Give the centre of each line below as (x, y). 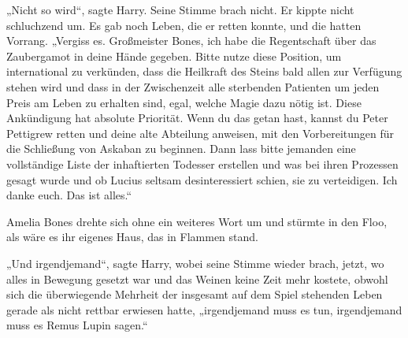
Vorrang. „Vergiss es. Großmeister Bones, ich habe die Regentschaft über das (191, 41)
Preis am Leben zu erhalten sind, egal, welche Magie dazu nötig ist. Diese (184, 102)
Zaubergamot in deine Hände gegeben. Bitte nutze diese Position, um (174, 56)
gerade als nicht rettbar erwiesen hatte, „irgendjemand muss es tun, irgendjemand (204, 309)
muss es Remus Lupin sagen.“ (77, 325)
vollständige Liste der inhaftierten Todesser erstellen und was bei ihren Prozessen (202, 163)
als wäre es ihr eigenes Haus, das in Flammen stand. (132, 237)
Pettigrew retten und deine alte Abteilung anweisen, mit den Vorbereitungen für (200, 133)
